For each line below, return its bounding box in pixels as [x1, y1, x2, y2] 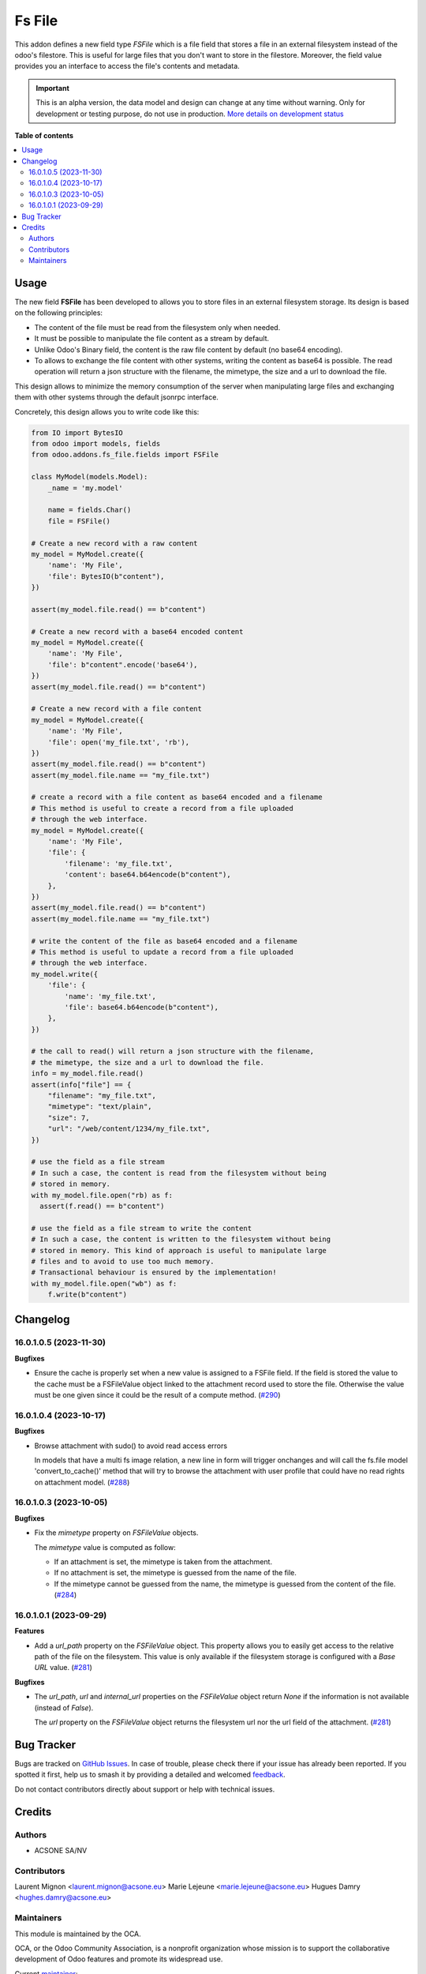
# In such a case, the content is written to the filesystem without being [31, 1235, 331, 1244]
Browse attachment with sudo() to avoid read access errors [34, 1441, 228, 1450]
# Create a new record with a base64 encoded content [31, 627, 244, 636]
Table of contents [14, 130, 74, 140]
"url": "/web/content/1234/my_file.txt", [47, 1124, 211, 1133]
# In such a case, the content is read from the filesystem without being [31, 1169, 327, 1177]
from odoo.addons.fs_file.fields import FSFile [31, 450, 219, 460]
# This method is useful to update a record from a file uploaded [31, 948, 293, 956]
